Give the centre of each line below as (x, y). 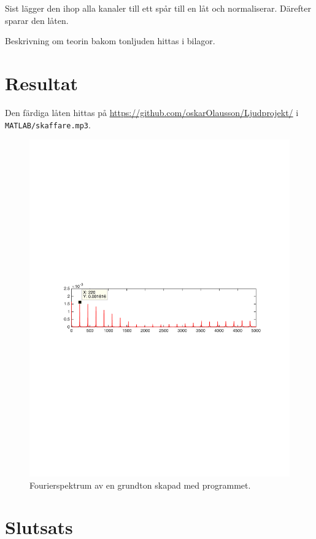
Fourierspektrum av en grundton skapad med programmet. (140, 485)
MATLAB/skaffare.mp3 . (48, 124)
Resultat (42, 83)
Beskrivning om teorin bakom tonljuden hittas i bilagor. (110, 41)
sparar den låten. (37, 20)
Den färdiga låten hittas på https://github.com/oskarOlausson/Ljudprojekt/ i (152, 112)
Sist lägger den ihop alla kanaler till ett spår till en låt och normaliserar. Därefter (158, 8)
